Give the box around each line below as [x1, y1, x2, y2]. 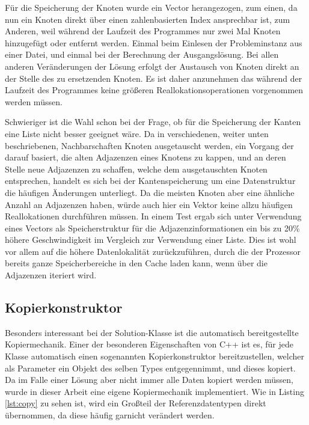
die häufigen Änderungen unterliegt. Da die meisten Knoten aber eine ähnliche [5, 186, 295, 198]
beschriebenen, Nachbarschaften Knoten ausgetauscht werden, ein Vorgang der [5, 139, 294, 151]
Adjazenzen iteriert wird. [5, 269, 97, 281]
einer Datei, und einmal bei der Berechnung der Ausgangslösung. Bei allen [5, 48, 279, 61]
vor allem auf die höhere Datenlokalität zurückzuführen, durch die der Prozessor [5, 245, 301, 257]
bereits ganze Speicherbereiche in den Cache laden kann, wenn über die [5, 257, 268, 269]
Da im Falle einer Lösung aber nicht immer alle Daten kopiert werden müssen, [5, 373, 293, 386]
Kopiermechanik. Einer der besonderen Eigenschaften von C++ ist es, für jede [5, 338, 294, 350]
